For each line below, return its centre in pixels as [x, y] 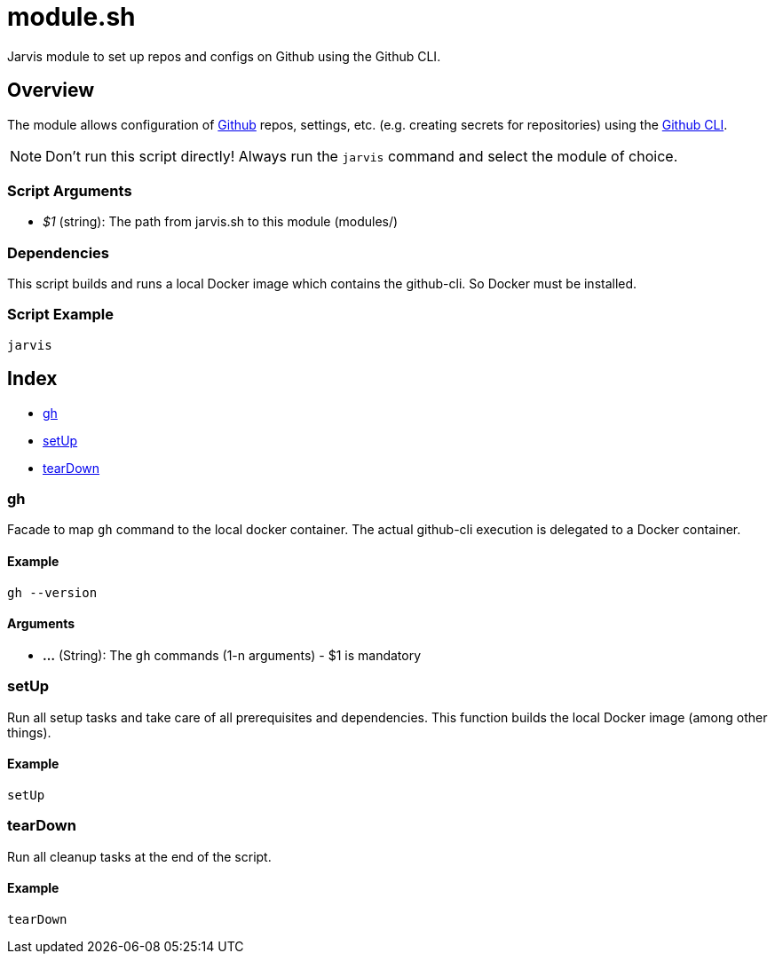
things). [29, 732]
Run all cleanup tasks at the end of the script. [139, 856]
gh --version [52, 592]
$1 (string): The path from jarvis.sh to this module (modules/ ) [221, 222]
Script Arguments [70, 190]
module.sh [71, 17]
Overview [51, 91]
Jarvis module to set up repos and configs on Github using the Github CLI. [224, 56]
